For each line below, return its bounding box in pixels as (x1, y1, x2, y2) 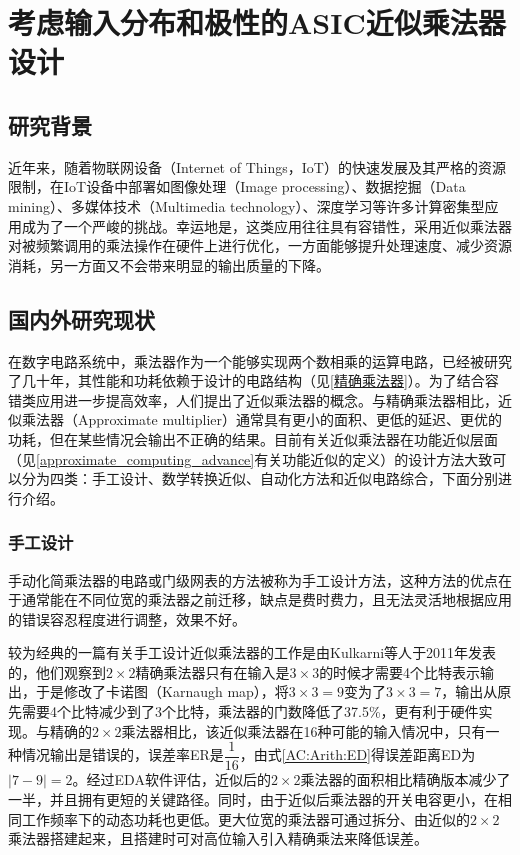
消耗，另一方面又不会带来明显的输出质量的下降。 (8, 254, 330, 275)
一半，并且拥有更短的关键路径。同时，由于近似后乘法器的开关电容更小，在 (8, 788, 498, 809)
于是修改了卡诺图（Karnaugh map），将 (35, 681, 289, 702)
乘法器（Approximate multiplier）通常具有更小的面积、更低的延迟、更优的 (21, 409, 502, 430)
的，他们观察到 (8, 661, 106, 682)
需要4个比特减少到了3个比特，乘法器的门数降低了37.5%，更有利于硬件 (21, 701, 479, 722)
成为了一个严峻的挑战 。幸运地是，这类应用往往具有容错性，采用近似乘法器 (21, 215, 512, 236)
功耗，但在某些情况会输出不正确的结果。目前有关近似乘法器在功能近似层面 (8, 428, 498, 449)
